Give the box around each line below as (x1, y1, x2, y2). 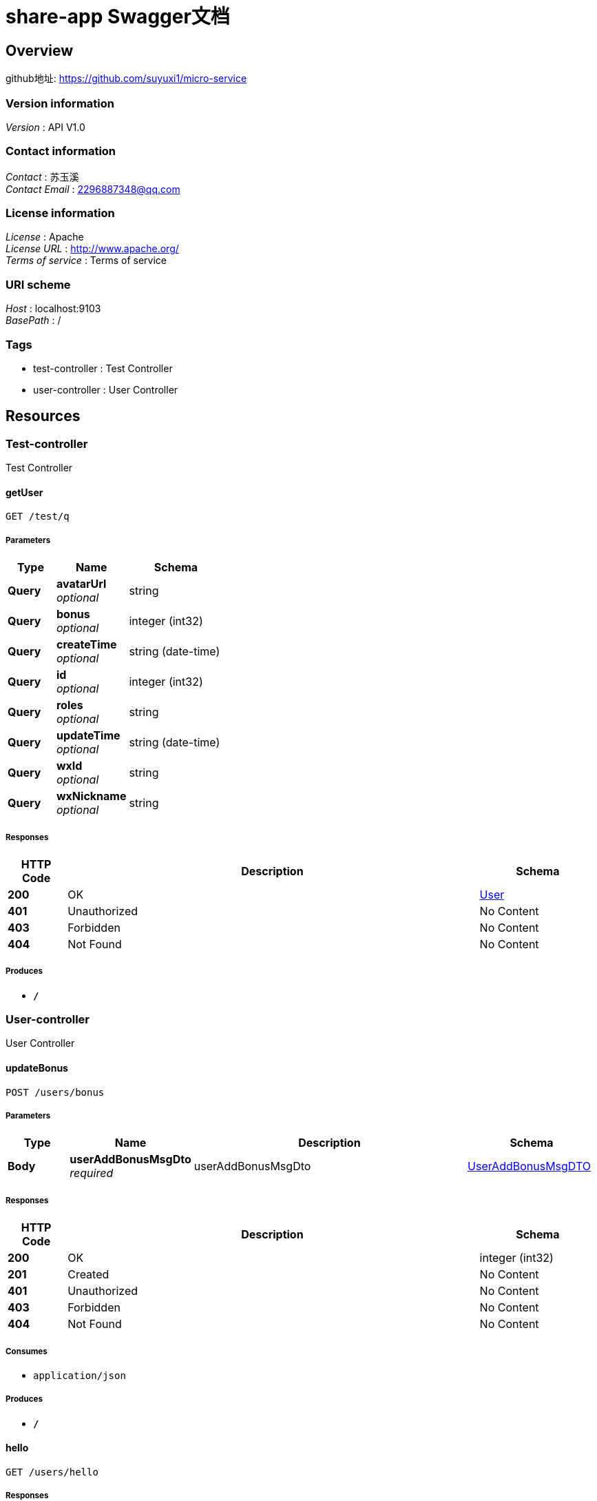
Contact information (6, 144, 116, 159)
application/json (33, 1370, 126, 1382)
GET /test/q (6, 511, 70, 522)
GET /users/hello (6, 1467, 98, 1478)
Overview (6, 41, 74, 59)
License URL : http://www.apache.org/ (6, 243, 179, 255)
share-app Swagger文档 (6, 5, 230, 28)
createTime (56, 637, 117, 652)
